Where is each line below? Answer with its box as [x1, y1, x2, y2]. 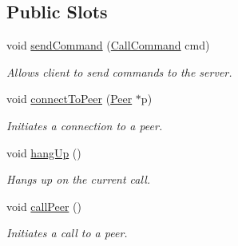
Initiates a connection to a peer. [6, 117, 163, 133]
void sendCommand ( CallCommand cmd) [6, 37, 210, 54]
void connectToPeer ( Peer [6, 90, 133, 107]
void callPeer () [6, 197, 81, 214]
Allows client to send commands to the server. [6, 63, 232, 80]
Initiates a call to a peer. [6, 224, 128, 241]
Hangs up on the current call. [6, 171, 151, 188]
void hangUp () [6, 144, 81, 161]
